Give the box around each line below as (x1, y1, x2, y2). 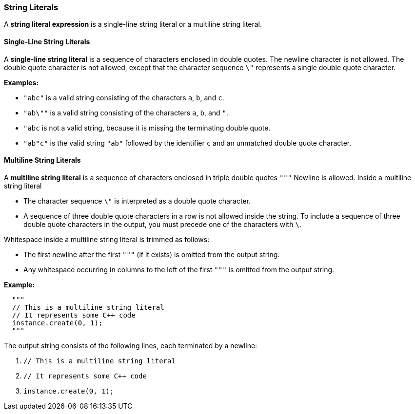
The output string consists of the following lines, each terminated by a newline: (4, 341, 257, 350)
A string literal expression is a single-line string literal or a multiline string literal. (4, 20, 262, 29)
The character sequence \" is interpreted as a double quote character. (23, 196, 251, 205)
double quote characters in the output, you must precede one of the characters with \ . (23, 220, 301, 228)
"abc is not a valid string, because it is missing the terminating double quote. (23, 123, 271, 132)
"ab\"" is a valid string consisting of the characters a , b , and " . (23, 108, 229, 117)
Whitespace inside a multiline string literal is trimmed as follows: (4, 235, 210, 244)
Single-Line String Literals (4, 37, 90, 46)
